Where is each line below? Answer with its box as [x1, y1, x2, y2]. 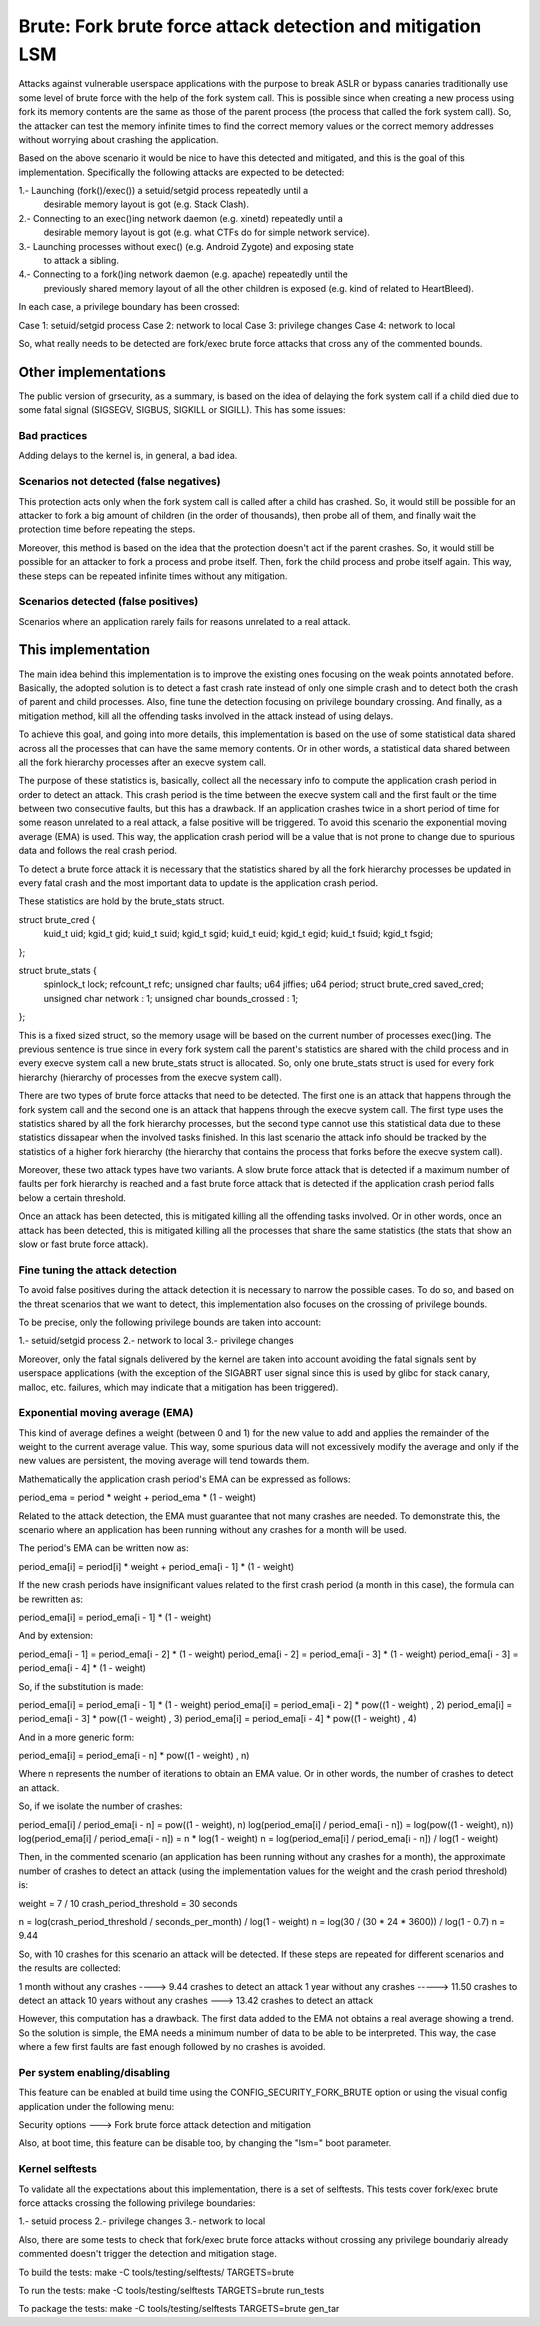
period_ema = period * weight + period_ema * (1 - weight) [18, 1491, 257, 1504]
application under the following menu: [18, 2100, 175, 2112]
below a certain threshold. [18, 1191, 127, 1204]
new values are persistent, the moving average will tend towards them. [18, 1455, 310, 1467]
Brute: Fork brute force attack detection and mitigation [18, 15, 482, 37]
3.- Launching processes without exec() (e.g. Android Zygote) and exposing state [18, 240, 354, 252]
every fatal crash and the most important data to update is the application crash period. [18, 877, 379, 889]
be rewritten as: [18, 1593, 84, 1605]
